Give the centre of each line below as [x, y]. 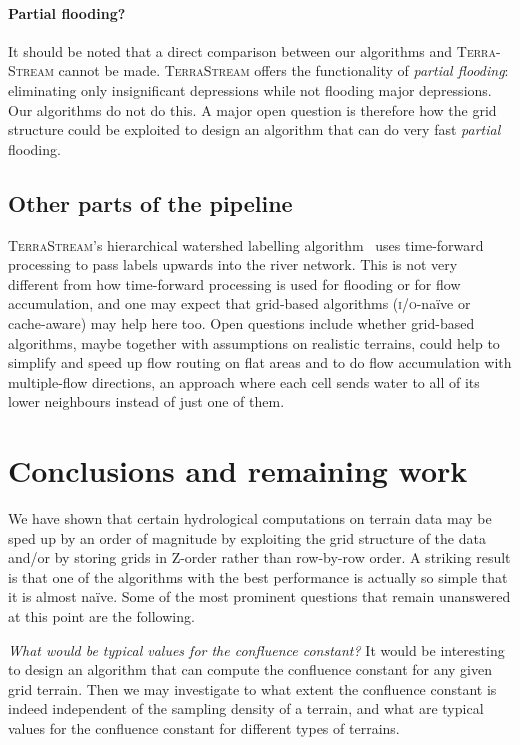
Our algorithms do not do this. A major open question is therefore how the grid [252, 109]
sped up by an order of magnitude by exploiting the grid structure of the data [247, 537]
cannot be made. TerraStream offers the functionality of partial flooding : [283, 70]
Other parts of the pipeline [150, 202]
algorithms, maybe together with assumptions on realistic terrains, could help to [254, 342]
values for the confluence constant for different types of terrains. [204, 727]
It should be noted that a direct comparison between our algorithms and [230, 50]
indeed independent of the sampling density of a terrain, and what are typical [246, 708]
